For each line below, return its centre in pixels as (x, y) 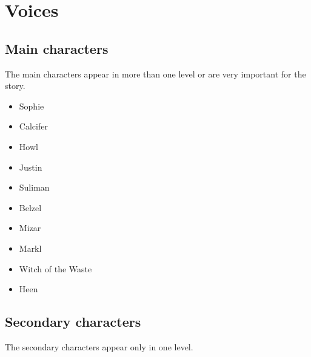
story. (15, 86)
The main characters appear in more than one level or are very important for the (155, 74)
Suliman (34, 187)
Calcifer (33, 126)
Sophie (32, 106)
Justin (31, 167)
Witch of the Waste (55, 268)
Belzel (30, 207)
